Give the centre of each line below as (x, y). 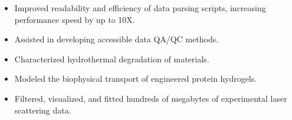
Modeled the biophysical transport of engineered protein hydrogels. (136, 79)
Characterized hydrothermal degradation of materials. (112, 59)
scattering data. (43, 110)
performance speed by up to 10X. (75, 19)
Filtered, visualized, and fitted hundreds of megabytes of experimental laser (151, 98)
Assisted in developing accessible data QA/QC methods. (117, 39)
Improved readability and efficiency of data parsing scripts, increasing (140, 8)
